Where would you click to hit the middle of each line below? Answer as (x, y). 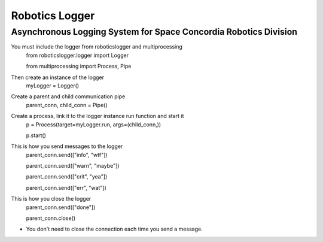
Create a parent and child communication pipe (68, 96)
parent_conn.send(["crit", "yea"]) (67, 177)
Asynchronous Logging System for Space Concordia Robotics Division (154, 32)
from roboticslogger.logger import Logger (77, 55)
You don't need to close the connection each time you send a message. (114, 229)
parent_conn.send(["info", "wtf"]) (67, 155)
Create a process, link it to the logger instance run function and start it (97, 116)
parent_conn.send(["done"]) (61, 207)
